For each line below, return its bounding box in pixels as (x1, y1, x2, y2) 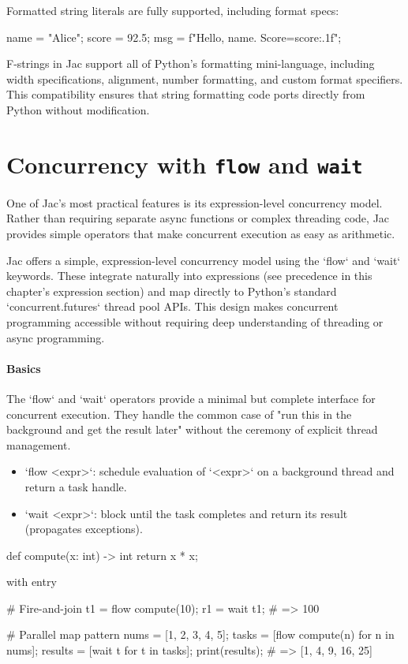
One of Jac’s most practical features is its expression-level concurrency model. (6, 194, 383, 211)
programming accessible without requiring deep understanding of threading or (6, 313, 384, 330)
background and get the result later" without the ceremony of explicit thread (6, 421, 378, 438)
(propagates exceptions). (24, 520, 143, 537)
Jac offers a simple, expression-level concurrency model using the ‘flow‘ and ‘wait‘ (6, 252, 401, 268)
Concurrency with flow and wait (6, 147, 363, 180)
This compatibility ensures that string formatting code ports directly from (6, 86, 365, 103)
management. (6, 436, 71, 453)
